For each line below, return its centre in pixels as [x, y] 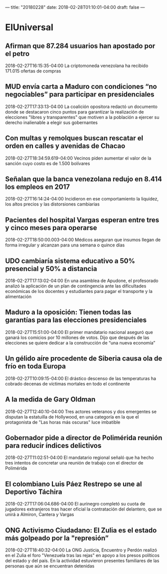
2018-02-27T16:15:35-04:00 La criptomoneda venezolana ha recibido [77, 65]
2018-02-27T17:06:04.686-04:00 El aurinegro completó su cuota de [75, 504]
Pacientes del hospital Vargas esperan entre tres [82, 220]
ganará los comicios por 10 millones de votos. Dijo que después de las [77, 337]
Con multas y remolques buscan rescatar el [74, 138]
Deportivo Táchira [34, 492]
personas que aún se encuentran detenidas [50, 566]
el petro [17, 54]
